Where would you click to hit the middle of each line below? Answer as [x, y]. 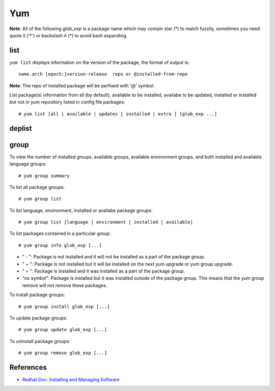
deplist [21, 128]
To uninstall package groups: [40, 341]
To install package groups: [37, 295]
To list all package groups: [37, 187]
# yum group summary [44, 176]
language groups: [28, 164]
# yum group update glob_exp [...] [63, 330]
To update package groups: [38, 318]
